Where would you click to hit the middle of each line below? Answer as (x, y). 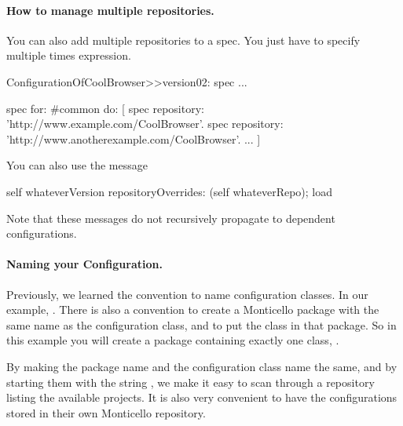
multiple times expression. (69, 55)
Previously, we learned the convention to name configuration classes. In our (187, 294)
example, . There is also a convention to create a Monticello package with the (193, 309)
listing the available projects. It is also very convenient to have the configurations (202, 397)
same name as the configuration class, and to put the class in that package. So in (201, 324)
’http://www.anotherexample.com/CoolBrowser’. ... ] (134, 138)
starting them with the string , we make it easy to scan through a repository (191, 382)
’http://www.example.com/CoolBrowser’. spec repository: (145, 124)
